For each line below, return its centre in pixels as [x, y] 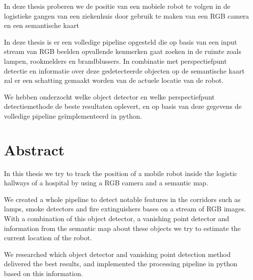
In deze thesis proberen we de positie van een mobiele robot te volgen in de [117, 6]
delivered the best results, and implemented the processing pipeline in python [121, 264]
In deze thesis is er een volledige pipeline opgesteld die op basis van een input [121, 41]
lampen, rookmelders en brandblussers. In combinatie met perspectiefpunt [115, 61]
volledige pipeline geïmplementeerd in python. [73, 115]
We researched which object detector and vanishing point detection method [117, 254]
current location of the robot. [48, 238]
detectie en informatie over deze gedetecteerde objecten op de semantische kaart [124, 70]
